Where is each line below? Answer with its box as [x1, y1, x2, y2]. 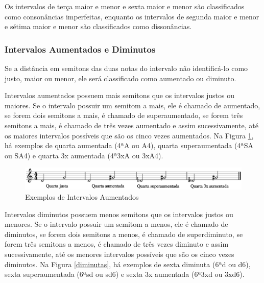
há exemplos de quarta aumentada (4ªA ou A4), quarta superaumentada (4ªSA [5, 140, 253, 151]
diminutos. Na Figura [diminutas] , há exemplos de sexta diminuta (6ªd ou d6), [5, 258, 251, 269]
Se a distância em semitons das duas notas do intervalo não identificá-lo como [5, 63, 248, 73]
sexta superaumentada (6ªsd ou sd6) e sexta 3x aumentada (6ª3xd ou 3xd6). [5, 269, 245, 279]
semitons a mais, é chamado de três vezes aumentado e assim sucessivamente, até [5, 120, 258, 130]
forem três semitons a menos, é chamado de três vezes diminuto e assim [5, 239, 229, 249]
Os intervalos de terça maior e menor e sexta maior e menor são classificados [5, 1, 245, 11]
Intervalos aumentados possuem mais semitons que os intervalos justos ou [5, 90, 235, 101]
